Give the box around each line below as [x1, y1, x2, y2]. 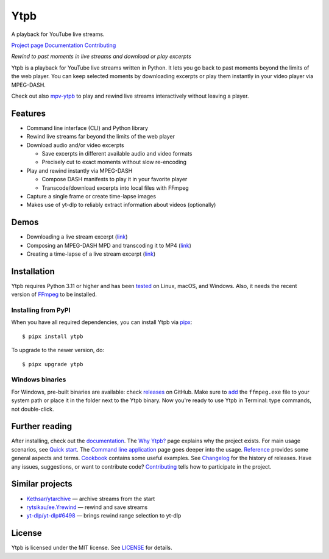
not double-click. [11, 405, 54, 413]
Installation [11, 266, 55, 276]
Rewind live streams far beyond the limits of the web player [26, 133, 175, 140]
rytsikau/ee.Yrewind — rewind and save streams [26, 503, 148, 511]
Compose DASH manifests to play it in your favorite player [41, 176, 188, 183]
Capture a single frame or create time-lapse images [26, 192, 157, 200]
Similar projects [11, 479, 73, 489]
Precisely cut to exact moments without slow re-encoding [41, 159, 187, 166]
